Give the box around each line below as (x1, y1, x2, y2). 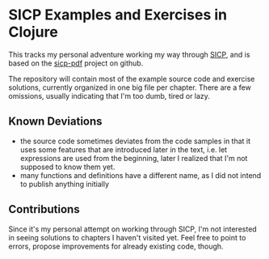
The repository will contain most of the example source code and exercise (8, 74, 255, 83)
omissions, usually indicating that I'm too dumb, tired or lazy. (8, 91, 210, 100)
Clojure (8, 23, 58, 41)
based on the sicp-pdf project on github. (8, 58, 144, 68)
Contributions (8, 202, 80, 216)
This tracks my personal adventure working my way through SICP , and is (8, 49, 250, 59)
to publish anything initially (19, 179, 110, 189)
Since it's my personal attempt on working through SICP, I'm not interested (8, 224, 257, 234)
